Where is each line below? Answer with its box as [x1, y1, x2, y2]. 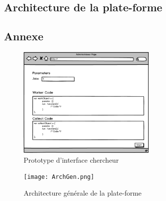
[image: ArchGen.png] [24, 173, 95, 181]
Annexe [4, 29, 43, 44]
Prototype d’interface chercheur [24, 154, 119, 165]
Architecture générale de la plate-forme [24, 188, 142, 198]
